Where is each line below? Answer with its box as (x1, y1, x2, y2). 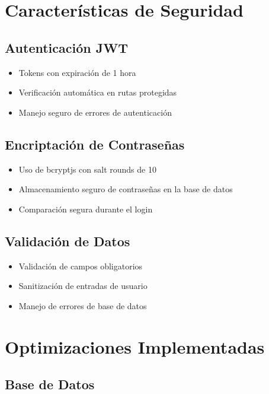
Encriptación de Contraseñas (5, 135, 185, 153)
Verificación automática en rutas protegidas (18, 86, 177, 99)
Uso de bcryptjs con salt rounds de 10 (18, 163, 156, 175)
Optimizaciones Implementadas (5, 334, 265, 358)
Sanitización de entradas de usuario (18, 279, 148, 292)
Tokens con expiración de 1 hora (18, 66, 136, 78)
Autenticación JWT (5, 38, 128, 56)
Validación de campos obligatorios (18, 259, 143, 272)
